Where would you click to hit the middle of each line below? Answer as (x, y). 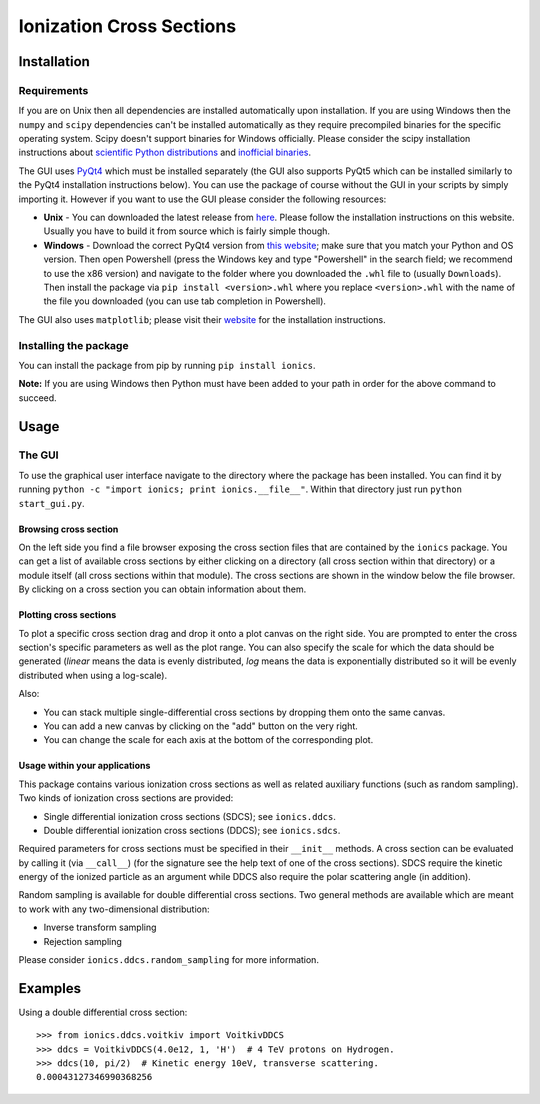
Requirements (53, 90)
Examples (50, 988)
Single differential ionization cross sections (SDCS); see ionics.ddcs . (190, 816)
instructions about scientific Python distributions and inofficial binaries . (165, 152)
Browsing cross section (68, 529)
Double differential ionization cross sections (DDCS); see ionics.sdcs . (192, 830)
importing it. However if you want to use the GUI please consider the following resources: (202, 199)
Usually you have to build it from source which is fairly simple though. (186, 231)
